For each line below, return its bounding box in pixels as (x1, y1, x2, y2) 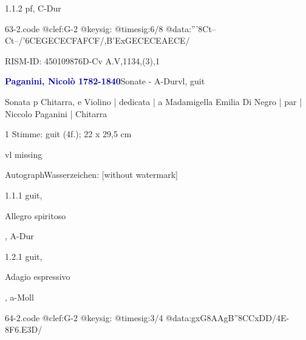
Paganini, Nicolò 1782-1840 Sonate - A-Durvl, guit (5, 75, 205, 87)
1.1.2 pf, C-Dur (5, 2, 61, 14)
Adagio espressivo (5, 270, 70, 283)
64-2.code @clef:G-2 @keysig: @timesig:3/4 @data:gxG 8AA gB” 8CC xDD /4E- (5, 311, 290, 324)
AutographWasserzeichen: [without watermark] (5, 168, 178, 181)
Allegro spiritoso (5, 209, 66, 222)
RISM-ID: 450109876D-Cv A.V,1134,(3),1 (5, 54, 160, 67)
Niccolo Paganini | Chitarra (5, 107, 107, 120)
